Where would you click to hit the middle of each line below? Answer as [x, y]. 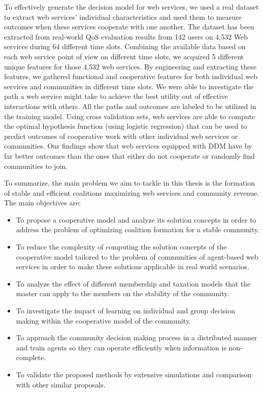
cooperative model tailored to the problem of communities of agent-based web [137, 256]
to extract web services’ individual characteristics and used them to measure [123, 16]
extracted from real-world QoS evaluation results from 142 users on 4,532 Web [126, 36]
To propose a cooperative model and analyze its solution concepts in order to [136, 219]
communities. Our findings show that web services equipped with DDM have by [128, 146]
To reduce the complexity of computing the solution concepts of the [121, 247]
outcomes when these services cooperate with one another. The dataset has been [129, 27]
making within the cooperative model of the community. [104, 320]
